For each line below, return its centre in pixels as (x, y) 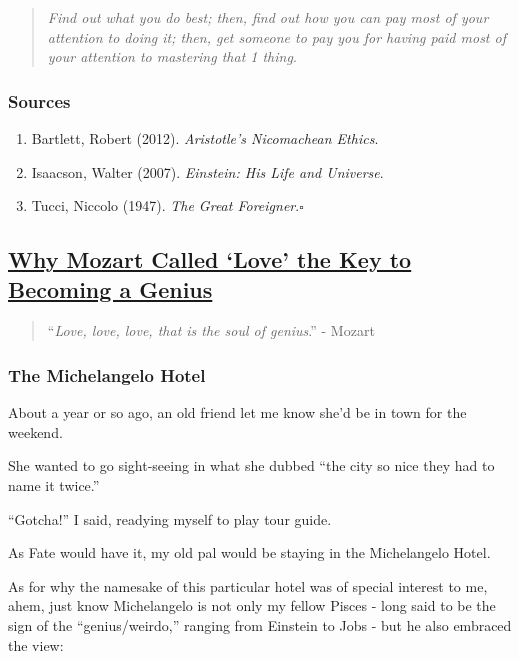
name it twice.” (54, 484)
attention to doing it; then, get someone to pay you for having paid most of (276, 36)
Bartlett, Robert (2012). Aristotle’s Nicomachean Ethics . (205, 138)
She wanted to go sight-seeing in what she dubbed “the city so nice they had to (251, 465)
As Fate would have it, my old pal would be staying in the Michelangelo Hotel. (249, 552)
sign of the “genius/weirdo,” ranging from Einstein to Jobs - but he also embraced (260, 624)
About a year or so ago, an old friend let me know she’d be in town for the (237, 412)
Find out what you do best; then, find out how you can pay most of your (268, 17)
